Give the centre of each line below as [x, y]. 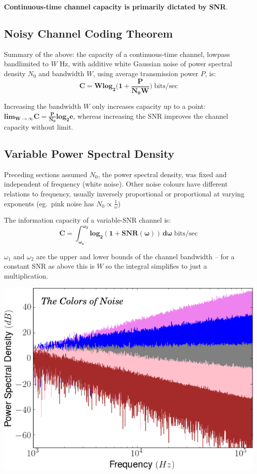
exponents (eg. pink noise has [49, 203]
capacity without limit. [39, 126]
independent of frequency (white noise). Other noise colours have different [116, 184]
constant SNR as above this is [49, 266]
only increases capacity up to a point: [149, 106]
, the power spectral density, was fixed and [162, 174]
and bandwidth [61, 73]
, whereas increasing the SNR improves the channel [151, 116]
